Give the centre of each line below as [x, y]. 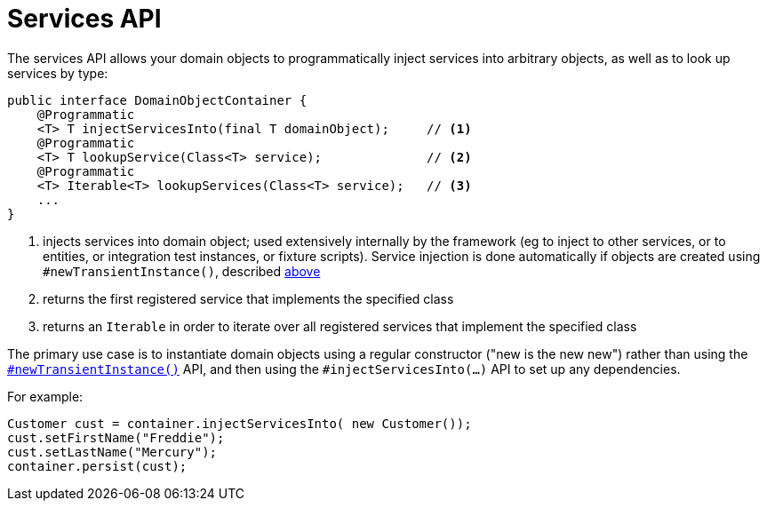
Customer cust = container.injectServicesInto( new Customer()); [240, 423]
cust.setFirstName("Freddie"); [116, 437]
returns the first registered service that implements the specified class [248, 298]
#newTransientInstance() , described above [182, 271]
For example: [45, 396]
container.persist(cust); [97, 466]
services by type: [58, 73]
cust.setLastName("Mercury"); [112, 452]
